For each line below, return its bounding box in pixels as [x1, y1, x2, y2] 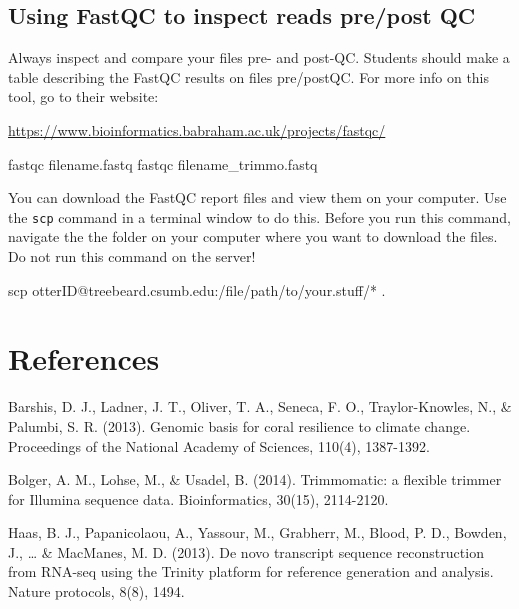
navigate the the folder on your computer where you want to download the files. [8, 226, 498, 247]
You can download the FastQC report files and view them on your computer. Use [8, 187, 507, 208]
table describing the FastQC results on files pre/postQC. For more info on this [8, 66, 490, 87]
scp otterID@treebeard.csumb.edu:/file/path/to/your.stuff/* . [8, 279, 386, 300]
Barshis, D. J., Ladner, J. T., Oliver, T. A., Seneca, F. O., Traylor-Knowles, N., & [8, 396, 512, 417]
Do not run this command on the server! [8, 246, 256, 267]
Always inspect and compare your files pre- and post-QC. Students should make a [8, 47, 510, 68]
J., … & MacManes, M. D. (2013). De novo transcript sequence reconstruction [8, 541, 484, 562]
